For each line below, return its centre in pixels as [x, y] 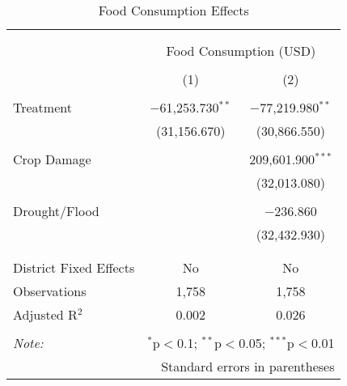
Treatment [42, 107]
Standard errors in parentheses [248, 366]
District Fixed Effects [74, 267]
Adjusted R [45, 314]
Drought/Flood [56, 211]
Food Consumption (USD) [241, 51]
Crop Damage [52, 159]
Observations [50, 291]
